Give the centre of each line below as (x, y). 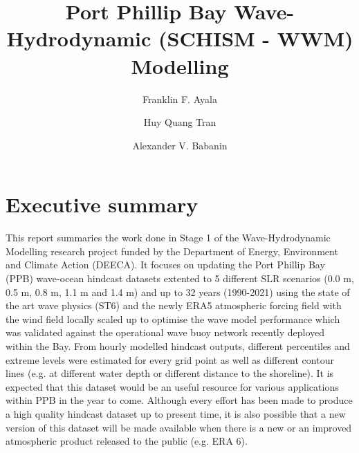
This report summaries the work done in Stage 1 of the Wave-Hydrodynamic (168, 238)
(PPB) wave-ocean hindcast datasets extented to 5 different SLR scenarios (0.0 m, (180, 278)
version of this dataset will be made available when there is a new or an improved (179, 427)
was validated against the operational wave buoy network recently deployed (165, 332)
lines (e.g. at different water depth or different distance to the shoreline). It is (170, 373)
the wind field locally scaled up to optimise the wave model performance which (173, 318)
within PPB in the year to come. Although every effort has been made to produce (179, 400)
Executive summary (102, 204)
